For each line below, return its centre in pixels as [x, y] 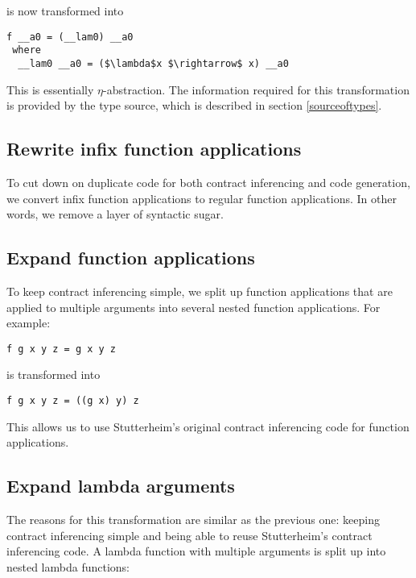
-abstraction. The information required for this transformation [256, 89]
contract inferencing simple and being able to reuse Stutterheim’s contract [189, 535]
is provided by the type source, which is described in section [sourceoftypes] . [194, 105]
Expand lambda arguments [121, 486]
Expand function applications [131, 258]
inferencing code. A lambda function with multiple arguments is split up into [196, 551]
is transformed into [54, 374]
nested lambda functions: [68, 566]
